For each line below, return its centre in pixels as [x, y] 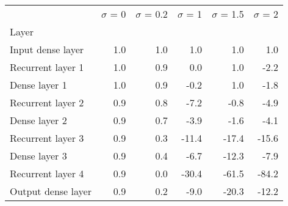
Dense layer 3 [38, 156]
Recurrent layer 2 [47, 102]
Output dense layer [51, 191]
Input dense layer [47, 49]
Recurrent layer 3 [47, 138]
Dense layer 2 [38, 120]
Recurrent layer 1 [47, 67]
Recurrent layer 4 [47, 173]
